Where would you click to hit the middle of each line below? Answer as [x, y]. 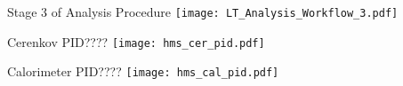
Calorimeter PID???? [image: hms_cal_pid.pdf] [143, 71]
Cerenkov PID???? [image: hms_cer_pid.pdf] [136, 41]
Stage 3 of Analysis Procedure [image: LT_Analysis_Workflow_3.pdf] [203, 12]
